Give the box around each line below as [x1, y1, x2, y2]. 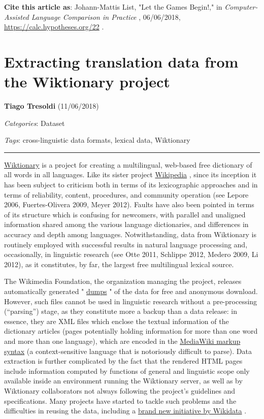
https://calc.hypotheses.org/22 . [4, 21, 104, 32]
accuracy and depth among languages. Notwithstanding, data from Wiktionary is [4, 229, 257, 240]
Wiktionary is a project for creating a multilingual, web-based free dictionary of [4, 159, 252, 170]
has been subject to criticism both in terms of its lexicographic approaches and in [4, 179, 258, 190]
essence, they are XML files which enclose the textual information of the [4, 315, 229, 326]
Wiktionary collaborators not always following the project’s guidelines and [4, 385, 236, 396]
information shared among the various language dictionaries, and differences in [4, 219, 249, 230]
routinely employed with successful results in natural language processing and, [4, 239, 248, 249]
